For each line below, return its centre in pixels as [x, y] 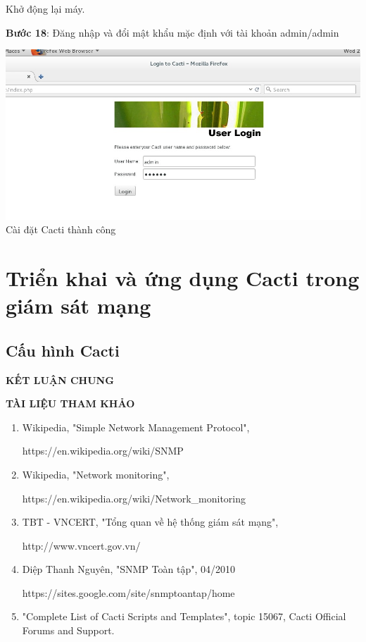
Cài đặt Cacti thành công [61, 229]
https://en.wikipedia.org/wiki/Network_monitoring [134, 498]
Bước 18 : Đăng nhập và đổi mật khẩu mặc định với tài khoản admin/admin [172, 32]
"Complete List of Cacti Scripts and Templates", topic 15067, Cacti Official [184, 616]
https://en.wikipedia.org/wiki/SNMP [103, 451]
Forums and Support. [68, 630]
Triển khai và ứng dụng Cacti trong [183, 277]
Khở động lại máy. [45, 8]
